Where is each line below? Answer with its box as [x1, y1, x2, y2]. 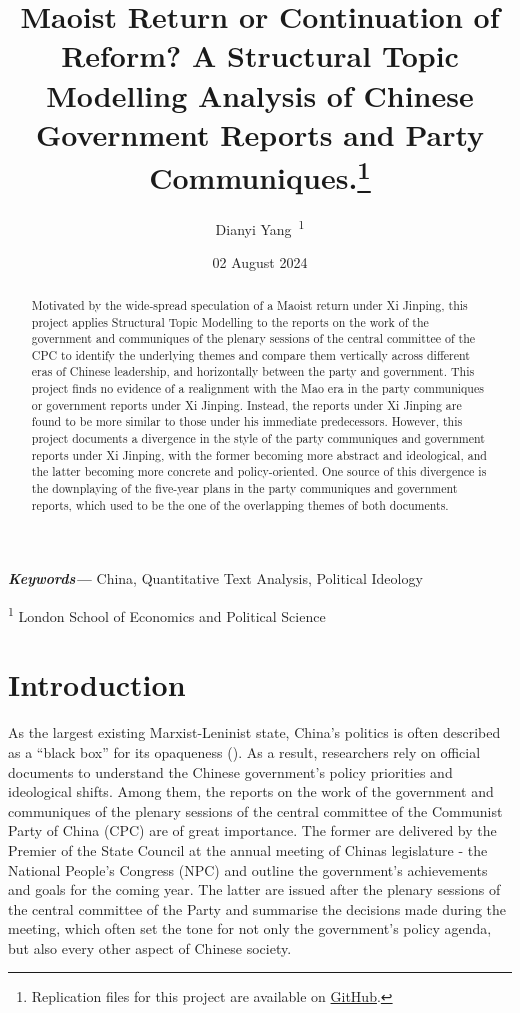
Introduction [8, 664, 186, 705]
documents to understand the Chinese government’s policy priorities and [8, 761, 453, 782]
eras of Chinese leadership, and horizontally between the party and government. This [31, 363, 475, 380]
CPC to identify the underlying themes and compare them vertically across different [31, 346, 470, 363]
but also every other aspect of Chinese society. [8, 937, 292, 958]
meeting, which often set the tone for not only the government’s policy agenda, [8, 918, 492, 939]
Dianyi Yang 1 [215, 216, 305, 239]
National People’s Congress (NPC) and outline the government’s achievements [8, 859, 488, 880]
